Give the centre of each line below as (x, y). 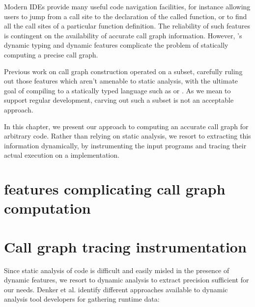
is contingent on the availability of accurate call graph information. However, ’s (123, 35)
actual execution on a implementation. (62, 155)
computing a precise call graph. (51, 54)
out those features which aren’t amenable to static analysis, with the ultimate (121, 81)
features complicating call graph (115, 189)
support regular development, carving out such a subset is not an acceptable (119, 100)
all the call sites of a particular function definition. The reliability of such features (127, 26)
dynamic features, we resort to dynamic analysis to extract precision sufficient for (127, 280)
